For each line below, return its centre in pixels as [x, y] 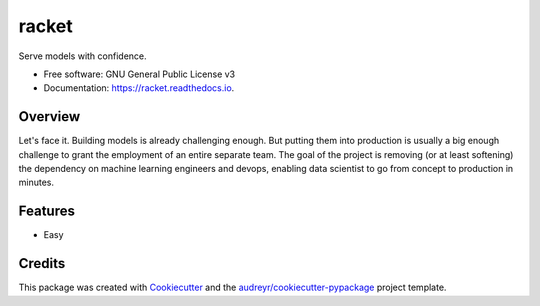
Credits [42, 263]
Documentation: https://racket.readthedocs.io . [139, 88]
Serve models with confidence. [82, 56]
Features [46, 211]
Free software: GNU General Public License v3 [139, 74]
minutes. [36, 182]
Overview [49, 116]
